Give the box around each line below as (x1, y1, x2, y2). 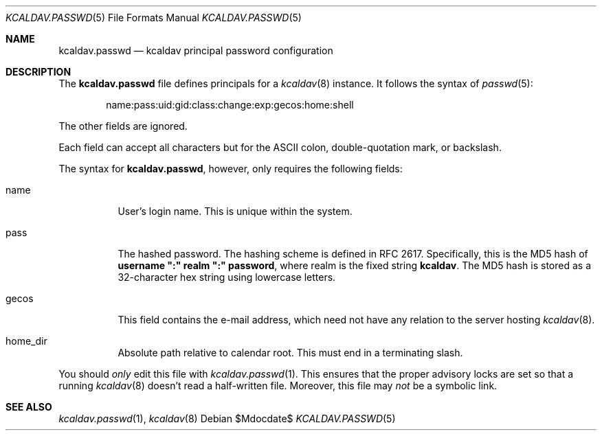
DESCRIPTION (5, 66, 71, 78)
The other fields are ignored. (58, 120, 188, 132)
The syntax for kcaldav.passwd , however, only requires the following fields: (58, 163, 403, 174)
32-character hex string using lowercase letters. (118, 271, 336, 283)
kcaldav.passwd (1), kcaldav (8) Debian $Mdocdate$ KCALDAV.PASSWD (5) (58, 413, 396, 424)
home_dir (5, 335, 47, 347)
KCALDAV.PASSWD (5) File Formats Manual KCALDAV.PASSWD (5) (5, 12, 302, 23)
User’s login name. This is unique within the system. (118, 205, 353, 217)
